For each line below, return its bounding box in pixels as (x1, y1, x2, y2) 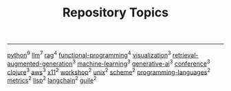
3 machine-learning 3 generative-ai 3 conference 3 (72, 58, 210, 68)
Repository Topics (62, 5, 169, 21)
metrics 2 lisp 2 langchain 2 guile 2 (7, 75, 97, 84)
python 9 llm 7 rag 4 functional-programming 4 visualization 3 (7, 50, 171, 59)
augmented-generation (7, 60, 73, 68)
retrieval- (172, 51, 199, 59)
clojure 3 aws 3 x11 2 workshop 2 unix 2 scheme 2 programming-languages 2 (7, 66, 211, 76)
